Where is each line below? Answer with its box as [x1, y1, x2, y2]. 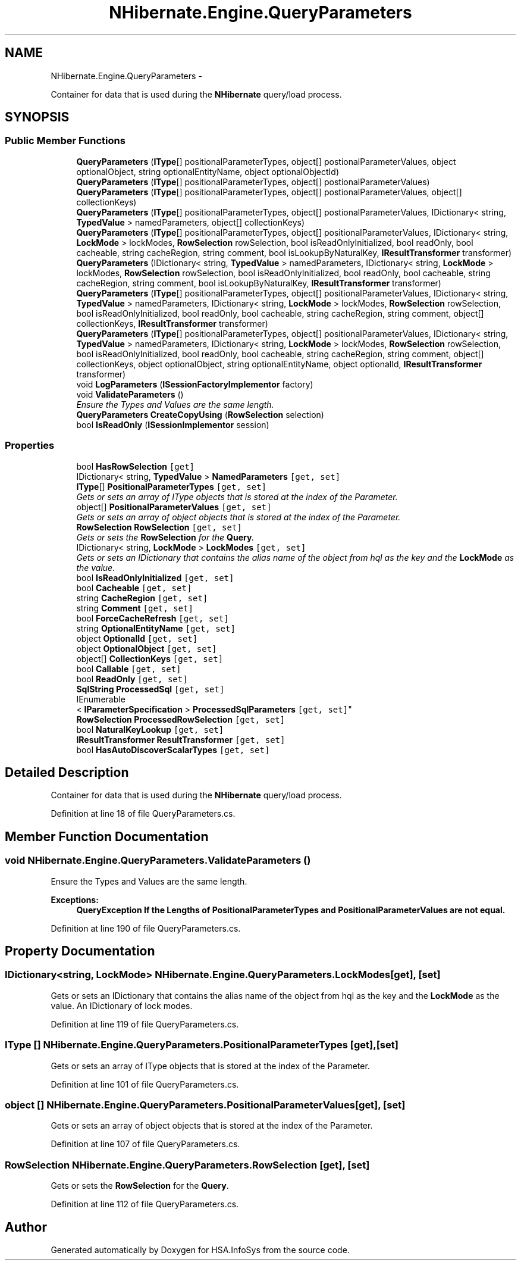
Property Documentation [5, 944, 155, 959]
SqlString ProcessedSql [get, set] [76, 683, 225, 694]
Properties [5, 439, 55, 452]
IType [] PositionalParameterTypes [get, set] [76, 481, 267, 492]
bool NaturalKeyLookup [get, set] [76, 724, 224, 735]
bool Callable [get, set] [76, 663, 181, 674]
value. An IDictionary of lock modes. [51, 1000, 193, 1011]
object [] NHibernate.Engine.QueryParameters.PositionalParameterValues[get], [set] [5, 1098, 406, 1111]
